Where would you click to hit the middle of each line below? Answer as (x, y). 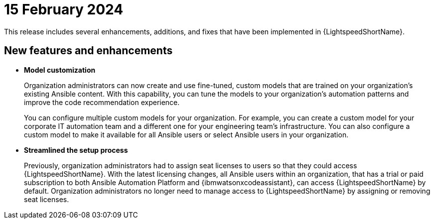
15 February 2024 (64, 9)
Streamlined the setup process (76, 150)
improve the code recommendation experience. (102, 102)
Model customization (60, 70)
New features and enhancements (88, 51)
